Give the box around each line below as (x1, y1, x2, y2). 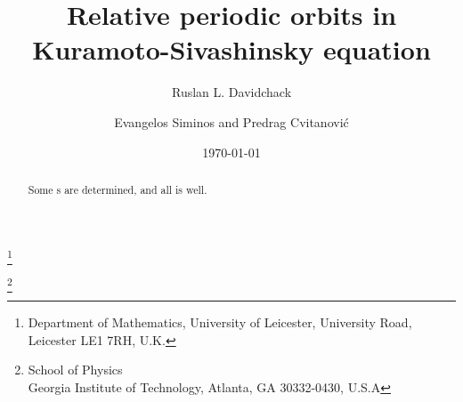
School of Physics (28, 360, 123, 379)
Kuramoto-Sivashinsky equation (32, 31, 431, 68)
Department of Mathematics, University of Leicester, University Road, (28, 313, 412, 332)
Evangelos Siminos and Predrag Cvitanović (114, 112, 349, 131)
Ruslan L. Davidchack (171, 83, 292, 101)
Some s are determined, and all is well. (28, 181, 207, 197)
